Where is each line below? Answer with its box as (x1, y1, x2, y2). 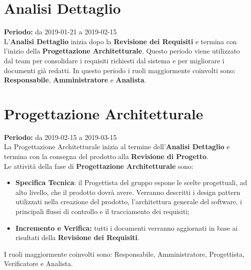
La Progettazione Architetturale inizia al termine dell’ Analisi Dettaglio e (4, 141, 230, 152)
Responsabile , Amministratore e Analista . (4, 75, 147, 85)
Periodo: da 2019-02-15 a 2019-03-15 (4, 132, 117, 142)
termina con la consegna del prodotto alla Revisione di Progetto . (4, 151, 208, 161)
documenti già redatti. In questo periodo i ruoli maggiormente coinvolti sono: (4, 65, 236, 75)
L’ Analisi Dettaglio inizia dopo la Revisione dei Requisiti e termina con (4, 36, 237, 46)
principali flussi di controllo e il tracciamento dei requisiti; (15, 206, 190, 216)
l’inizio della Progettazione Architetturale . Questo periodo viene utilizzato (4, 46, 240, 56)
